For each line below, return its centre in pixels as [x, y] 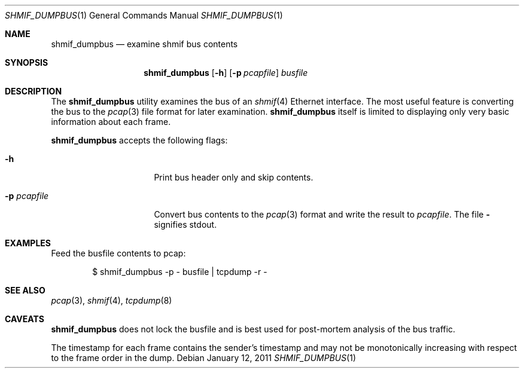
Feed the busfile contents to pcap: [118, 253]
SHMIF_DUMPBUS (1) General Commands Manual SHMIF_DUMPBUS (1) [144, 15]
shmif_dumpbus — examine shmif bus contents [144, 44]
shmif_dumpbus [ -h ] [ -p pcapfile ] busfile [226, 73]
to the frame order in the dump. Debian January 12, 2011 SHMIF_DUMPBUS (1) [204, 358]
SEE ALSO [25, 290]
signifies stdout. [185, 224]
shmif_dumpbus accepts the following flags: [139, 140]
